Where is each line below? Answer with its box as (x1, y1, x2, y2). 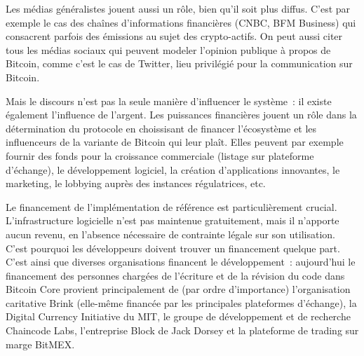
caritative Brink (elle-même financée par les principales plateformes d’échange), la (6, 295, 357, 310)
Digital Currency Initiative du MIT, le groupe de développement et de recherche (6, 309, 351, 324)
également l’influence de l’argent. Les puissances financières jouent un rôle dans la (6, 107, 357, 122)
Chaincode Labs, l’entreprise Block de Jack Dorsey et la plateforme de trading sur (6, 323, 359, 338)
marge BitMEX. (6, 336, 75, 351)
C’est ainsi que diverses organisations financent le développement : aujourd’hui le (6, 254, 356, 269)
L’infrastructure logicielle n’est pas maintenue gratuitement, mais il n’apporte (6, 213, 339, 228)
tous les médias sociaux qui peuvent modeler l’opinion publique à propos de (6, 42, 331, 57)
